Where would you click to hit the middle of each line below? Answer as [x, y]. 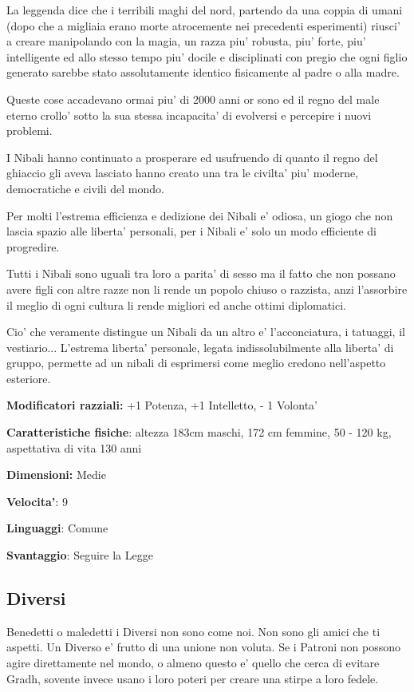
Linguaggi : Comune [57, 528]
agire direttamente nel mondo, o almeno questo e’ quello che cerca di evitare [193, 663]
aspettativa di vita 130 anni [74, 447]
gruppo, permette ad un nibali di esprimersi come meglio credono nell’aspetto [196, 363]
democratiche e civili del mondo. [85, 188]
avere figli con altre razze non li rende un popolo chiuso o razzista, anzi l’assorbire [207, 289]
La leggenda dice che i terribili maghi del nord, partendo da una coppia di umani [205, 10]
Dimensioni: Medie [56, 475]
